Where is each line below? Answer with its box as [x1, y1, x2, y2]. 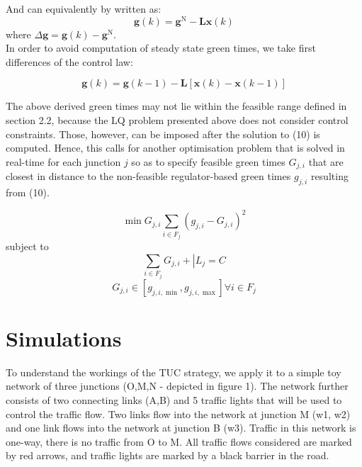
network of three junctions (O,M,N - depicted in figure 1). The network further [6, 378, 349, 393]
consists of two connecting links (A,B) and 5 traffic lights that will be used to [6, 393, 342, 407]
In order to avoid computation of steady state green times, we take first [6, 40, 316, 55]
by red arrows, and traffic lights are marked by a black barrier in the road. [6, 448, 329, 463]
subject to [6, 239, 49, 254]
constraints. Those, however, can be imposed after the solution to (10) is [6, 126, 320, 141]
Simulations [6, 323, 122, 352]
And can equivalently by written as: [6, 1, 162, 16]
